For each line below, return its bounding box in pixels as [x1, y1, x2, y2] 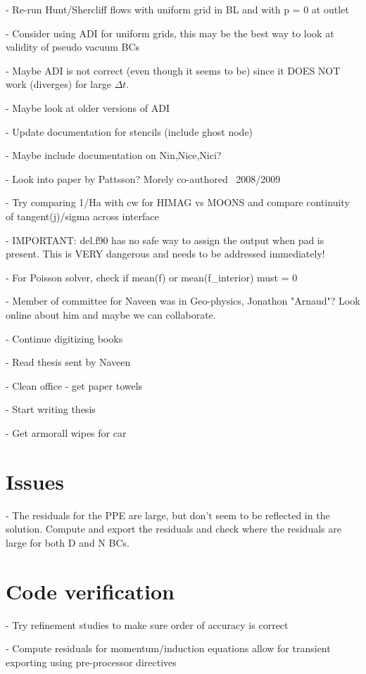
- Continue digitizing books [6, 331, 123, 345]
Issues [6, 466, 64, 495]
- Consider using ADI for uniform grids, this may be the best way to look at [6, 25, 334, 40]
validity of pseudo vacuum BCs [6, 39, 140, 54]
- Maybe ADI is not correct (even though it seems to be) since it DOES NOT [6, 63, 341, 77]
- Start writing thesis [6, 402, 96, 417]
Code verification [6, 576, 175, 605]
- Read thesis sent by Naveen [6, 355, 131, 369]
